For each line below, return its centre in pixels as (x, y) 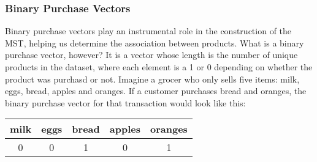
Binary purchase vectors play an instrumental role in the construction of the (148, 31)
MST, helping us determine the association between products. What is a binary (155, 42)
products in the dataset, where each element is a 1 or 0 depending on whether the (159, 67)
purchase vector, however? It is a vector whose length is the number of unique (151, 55)
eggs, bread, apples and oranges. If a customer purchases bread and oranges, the (156, 91)
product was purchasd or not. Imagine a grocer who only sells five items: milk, (152, 79)
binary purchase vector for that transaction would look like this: (125, 102)
